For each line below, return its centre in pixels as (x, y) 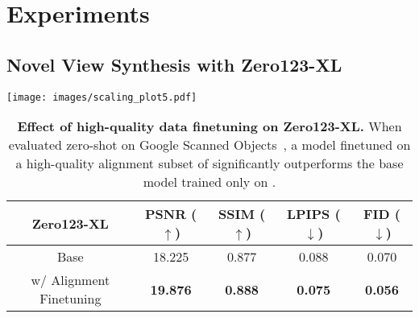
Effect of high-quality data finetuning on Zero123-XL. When (209, 126)
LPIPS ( (313, 214)
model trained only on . (209, 182)
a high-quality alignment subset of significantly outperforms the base (209, 163)
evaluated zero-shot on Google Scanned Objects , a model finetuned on (209, 145)
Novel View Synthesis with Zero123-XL (174, 64)
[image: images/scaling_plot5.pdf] (102, 97)
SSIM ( (242, 214)
